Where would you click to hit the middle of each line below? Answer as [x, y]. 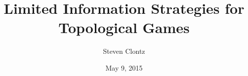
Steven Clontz [124, 51]
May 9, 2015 [124, 67]
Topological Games [124, 27]
